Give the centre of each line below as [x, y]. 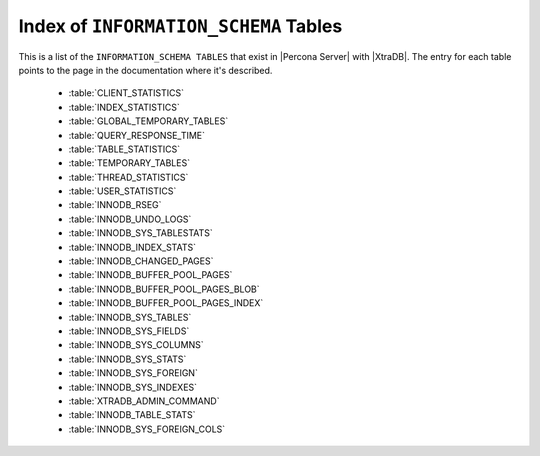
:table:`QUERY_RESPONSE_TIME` [136, 135]
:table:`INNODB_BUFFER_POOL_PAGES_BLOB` [164, 289]
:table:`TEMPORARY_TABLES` [129, 163]
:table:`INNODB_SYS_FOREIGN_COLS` [147, 429]
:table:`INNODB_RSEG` [115, 205]
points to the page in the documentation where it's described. [145, 70]
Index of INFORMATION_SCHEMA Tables [180, 26]
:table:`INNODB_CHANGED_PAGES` [141, 261]
